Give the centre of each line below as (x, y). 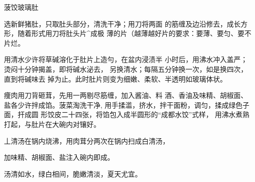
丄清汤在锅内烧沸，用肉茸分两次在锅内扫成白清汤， (87, 140)
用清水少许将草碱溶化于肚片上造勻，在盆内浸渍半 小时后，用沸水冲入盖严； (126, 59)
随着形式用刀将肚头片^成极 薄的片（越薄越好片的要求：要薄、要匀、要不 (134, 33)
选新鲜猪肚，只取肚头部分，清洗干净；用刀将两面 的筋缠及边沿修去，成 (119, 23)
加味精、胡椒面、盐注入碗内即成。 (59, 157)
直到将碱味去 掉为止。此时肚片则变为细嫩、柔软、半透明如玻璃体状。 (115, 78)
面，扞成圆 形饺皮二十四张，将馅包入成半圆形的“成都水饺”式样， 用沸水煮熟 (127, 114)
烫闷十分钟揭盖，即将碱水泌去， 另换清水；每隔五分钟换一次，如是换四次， (126, 69)
